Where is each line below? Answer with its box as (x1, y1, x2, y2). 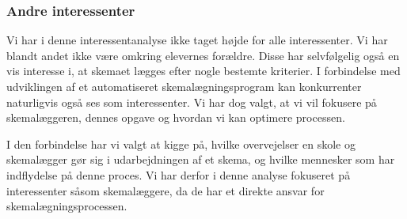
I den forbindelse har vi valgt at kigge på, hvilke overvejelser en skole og (6, 135, 356, 152)
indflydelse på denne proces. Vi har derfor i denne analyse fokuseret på (6, 166, 351, 183)
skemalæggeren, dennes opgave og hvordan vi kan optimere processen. (6, 109, 345, 126)
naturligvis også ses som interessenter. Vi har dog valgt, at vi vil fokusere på (6, 93, 377, 110)
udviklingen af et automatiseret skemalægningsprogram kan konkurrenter (6, 78, 362, 94)
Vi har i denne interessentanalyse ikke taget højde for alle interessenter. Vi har (6, 32, 388, 48)
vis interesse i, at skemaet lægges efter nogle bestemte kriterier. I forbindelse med (6, 62, 401, 79)
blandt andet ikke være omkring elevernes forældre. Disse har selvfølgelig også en (6, 47, 400, 63)
